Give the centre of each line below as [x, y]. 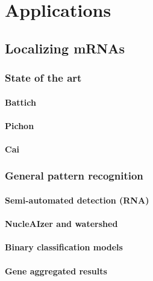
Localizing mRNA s [65, 48]
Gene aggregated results [56, 270]
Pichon [20, 125]
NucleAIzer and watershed [61, 224]
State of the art [43, 78]
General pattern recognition [74, 176]
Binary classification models [64, 247]
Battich [20, 102]
